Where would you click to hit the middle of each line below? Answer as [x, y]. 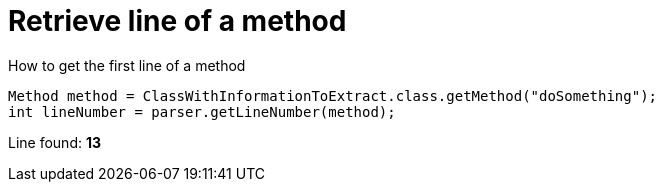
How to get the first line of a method [127, 65]
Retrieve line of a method [177, 21]
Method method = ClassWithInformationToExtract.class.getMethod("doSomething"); [333, 95]
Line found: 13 [55, 142]
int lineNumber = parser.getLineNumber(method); [202, 111]
